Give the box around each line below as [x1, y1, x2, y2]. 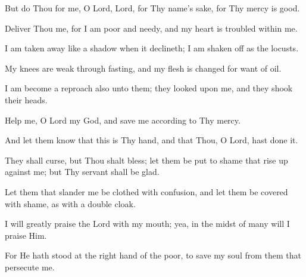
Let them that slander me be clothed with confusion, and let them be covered [5, 185, 288, 198]
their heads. [5, 93, 48, 106]
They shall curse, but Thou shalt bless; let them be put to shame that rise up [5, 153, 288, 166]
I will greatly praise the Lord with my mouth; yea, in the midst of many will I [5, 217, 290, 230]
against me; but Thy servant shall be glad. [5, 165, 160, 178]
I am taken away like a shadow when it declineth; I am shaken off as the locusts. [5, 42, 299, 54]
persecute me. [5, 260, 55, 273]
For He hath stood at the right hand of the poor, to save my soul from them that [5, 249, 301, 261]
